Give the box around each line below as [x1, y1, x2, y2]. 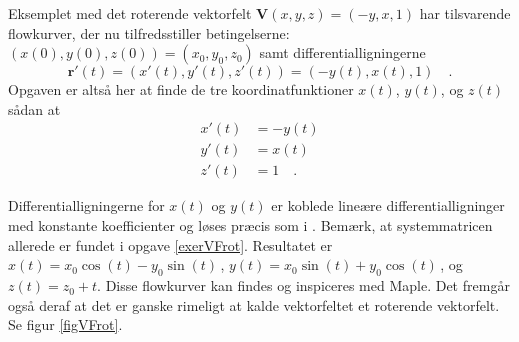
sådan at [8, 98, 61, 119]
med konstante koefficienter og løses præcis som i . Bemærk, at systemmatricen [8, 215, 493, 236]
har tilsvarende [419, 3, 511, 23]
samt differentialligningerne [259, 42, 426, 63]
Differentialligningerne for [8, 195, 165, 216]
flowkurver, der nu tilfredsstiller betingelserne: [8, 22, 290, 43]
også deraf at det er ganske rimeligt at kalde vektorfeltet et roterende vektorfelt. [8, 294, 500, 315]
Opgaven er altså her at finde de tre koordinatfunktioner [8, 79, 354, 100]
